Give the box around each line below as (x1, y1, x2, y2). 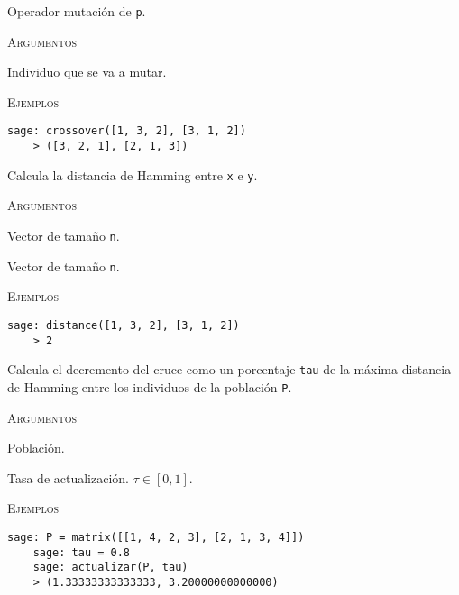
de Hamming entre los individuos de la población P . (7, 377, 292, 396)
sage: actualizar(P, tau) (32, 561, 188, 574)
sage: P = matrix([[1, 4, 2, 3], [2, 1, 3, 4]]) (7, 530, 305, 544)
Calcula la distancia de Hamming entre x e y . (7, 165, 258, 184)
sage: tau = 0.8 (32, 545, 131, 559)
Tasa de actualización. (7, 468, 130, 487)
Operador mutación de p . (7, 2, 146, 20)
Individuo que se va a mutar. (7, 62, 167, 81)
